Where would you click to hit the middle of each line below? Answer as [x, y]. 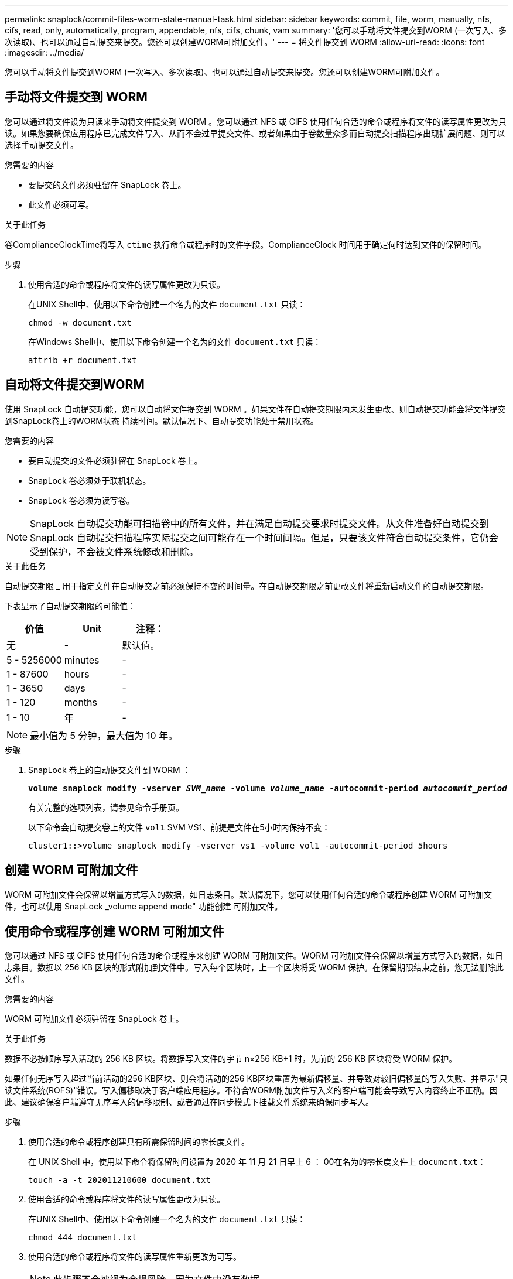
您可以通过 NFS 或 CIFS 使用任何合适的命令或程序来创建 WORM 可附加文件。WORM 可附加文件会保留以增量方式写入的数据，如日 [254, 956]
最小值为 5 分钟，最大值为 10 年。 [104, 735]
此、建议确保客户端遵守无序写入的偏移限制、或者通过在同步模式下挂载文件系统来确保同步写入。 [189, 1102]
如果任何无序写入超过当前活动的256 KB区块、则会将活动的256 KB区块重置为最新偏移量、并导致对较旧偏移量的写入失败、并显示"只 [256, 1079]
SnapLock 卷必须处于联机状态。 [90, 480]
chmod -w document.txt [80, 322]
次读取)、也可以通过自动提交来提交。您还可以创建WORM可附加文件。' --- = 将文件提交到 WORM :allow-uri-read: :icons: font [245, 42]
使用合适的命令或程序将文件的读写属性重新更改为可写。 [135, 1257]
